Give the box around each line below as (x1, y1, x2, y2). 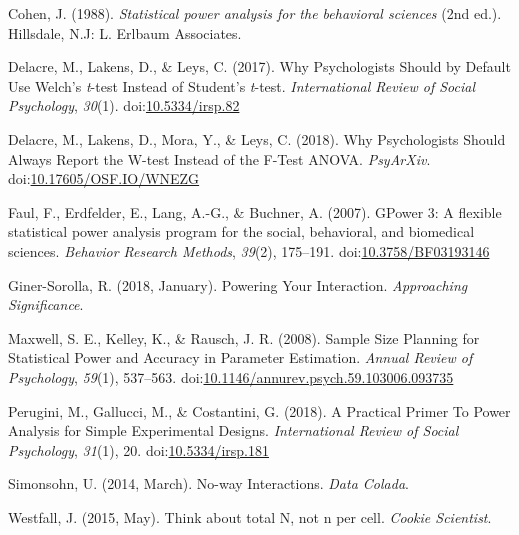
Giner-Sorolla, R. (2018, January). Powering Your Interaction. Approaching (8, 274, 468, 295)
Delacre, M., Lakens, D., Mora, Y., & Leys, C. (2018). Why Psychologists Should (8, 128, 506, 149)
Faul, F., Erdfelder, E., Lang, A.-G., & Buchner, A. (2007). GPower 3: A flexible (8, 201, 502, 222)
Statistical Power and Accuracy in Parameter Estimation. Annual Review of (8, 347, 473, 368)
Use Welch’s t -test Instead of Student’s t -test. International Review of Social (8, 75, 476, 96)
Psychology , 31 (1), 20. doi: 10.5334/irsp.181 (8, 439, 269, 460)
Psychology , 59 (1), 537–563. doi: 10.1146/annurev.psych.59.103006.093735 (8, 366, 454, 387)
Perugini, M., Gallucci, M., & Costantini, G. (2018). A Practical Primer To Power (8, 400, 511, 421)
